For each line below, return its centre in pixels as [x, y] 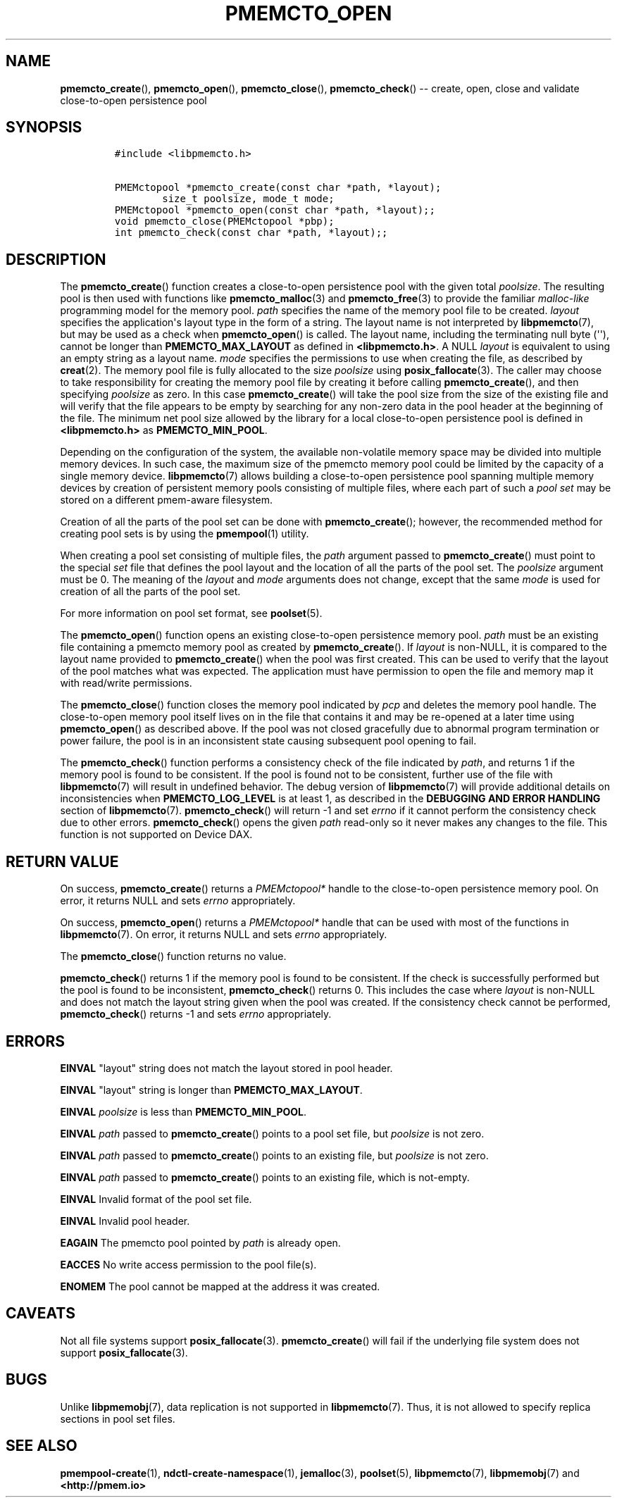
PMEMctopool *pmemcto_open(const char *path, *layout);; [275, 210]
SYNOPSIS [44, 127]
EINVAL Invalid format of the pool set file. [156, 1199]
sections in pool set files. [118, 1418]
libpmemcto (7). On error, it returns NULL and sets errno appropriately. [224, 935]
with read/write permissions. [126, 683]
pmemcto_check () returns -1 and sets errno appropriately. [196, 1014]
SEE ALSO [42, 1446]
